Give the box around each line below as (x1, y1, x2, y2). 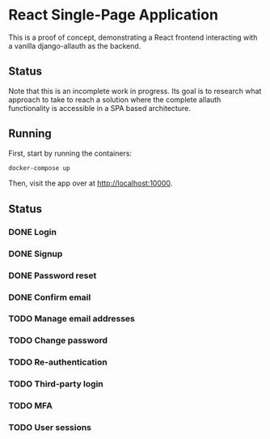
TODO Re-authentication (8, 356, 108, 368)
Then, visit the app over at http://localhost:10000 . (8, 178, 173, 188)
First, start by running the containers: (8, 148, 132, 158)
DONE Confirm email (8, 292, 91, 303)
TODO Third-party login (8, 378, 103, 390)
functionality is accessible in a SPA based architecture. (8, 103, 192, 113)
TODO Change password (8, 335, 108, 346)
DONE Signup (8, 248, 63, 259)
